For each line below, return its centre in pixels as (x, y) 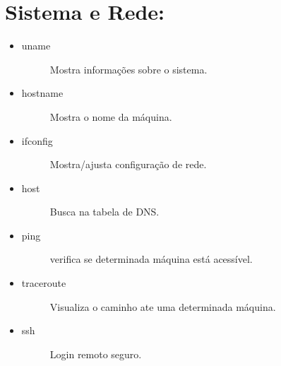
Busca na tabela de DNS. (104, 212)
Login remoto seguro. (96, 354)
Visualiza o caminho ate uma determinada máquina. (163, 306)
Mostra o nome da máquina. (111, 116)
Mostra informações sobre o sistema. (128, 69)
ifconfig (37, 140)
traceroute (44, 283)
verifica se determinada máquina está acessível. (151, 259)
